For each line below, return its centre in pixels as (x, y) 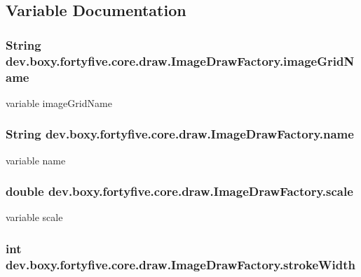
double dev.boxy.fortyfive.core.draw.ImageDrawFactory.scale (179, 191)
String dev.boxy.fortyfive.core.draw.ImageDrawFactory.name (180, 134)
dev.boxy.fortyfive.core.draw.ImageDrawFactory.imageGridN (180, 61)
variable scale (34, 217)
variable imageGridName (59, 102)
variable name (36, 160)
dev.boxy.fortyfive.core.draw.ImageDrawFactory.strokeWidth (180, 264)
